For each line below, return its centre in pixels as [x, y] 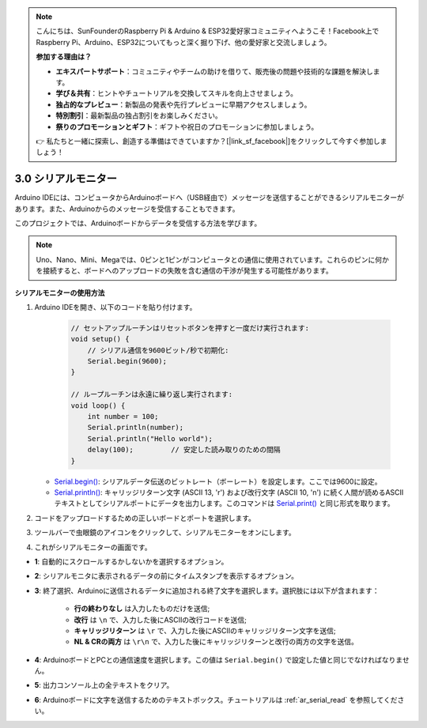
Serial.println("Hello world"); [150, 438]
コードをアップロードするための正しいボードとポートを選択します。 [145, 518]
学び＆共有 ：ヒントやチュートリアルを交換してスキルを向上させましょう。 [177, 93]
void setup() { [100, 339]
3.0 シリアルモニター [66, 179]
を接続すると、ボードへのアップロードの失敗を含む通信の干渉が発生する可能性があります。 [185, 271]
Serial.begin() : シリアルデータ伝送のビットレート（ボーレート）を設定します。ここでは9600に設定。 [218, 481]
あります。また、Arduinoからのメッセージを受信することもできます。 [127, 209]
